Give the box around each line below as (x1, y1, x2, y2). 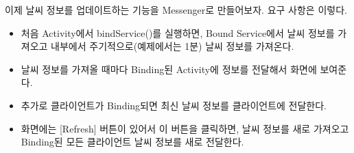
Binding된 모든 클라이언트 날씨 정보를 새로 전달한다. (21, 135, 244, 149)
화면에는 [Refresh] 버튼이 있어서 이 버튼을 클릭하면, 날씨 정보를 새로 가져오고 (21, 121, 349, 135)
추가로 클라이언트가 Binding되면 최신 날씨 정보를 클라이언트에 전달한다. (21, 98, 327, 112)
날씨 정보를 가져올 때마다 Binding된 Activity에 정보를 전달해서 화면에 (21, 61, 317, 76)
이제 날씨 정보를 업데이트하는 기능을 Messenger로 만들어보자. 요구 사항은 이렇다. (5, 3, 347, 16)
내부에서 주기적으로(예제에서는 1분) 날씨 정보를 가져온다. (51, 39, 294, 53)
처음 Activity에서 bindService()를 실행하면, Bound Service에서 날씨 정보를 (21, 25, 335, 40)
